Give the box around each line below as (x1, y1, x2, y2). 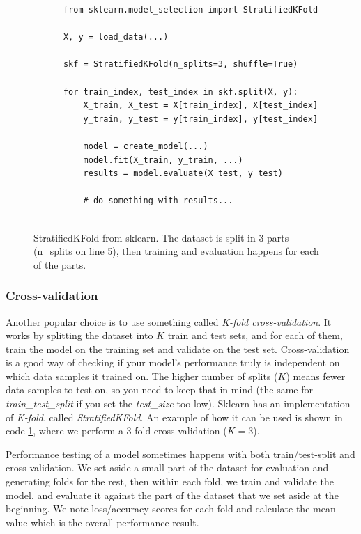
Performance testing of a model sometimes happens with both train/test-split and (6, 446, 355, 461)
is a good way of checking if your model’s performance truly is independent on (6, 355, 340, 370)
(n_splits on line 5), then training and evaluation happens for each (33, 244, 319, 258)
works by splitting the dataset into (6, 328, 153, 343)
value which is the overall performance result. (6, 515, 199, 529)
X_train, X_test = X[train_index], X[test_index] (83, 100, 318, 111)
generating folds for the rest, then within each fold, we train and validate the (6, 474, 334, 489)
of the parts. (33, 257, 86, 272)
